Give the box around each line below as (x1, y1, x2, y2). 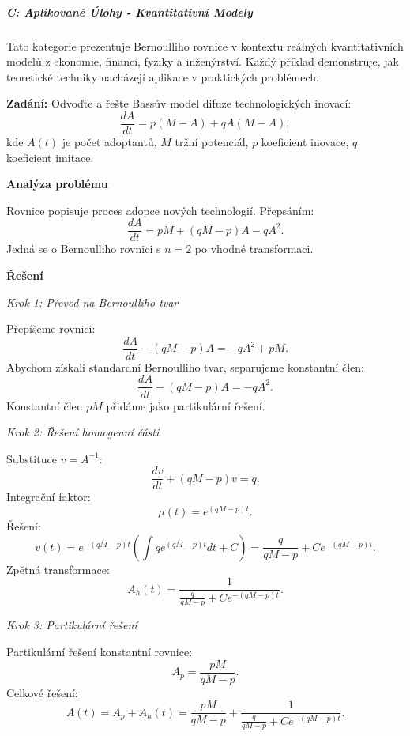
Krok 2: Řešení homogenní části (6, 424, 160, 440)
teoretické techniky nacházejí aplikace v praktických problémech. (6, 68, 319, 85)
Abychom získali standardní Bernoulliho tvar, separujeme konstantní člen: (6, 358, 364, 375)
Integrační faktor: (6, 489, 91, 505)
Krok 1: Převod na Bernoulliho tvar (6, 293, 179, 310)
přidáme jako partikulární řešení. (106, 397, 265, 413)
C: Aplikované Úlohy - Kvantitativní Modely (6, 3, 253, 20)
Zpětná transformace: (6, 560, 110, 577)
